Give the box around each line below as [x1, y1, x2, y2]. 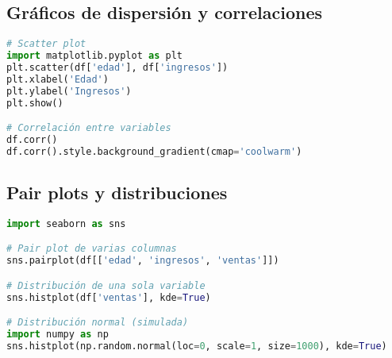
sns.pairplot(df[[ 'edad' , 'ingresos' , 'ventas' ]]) [6, 255, 279, 267]
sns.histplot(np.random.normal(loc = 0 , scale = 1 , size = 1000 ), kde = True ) [6, 341, 387, 352]
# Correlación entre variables [6, 122, 171, 134]
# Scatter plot [6, 38, 86, 50]
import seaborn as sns [6, 217, 126, 229]
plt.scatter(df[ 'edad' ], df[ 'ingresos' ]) [6, 61, 229, 73]
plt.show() [6, 97, 63, 109]
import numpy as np [6, 329, 109, 341]
